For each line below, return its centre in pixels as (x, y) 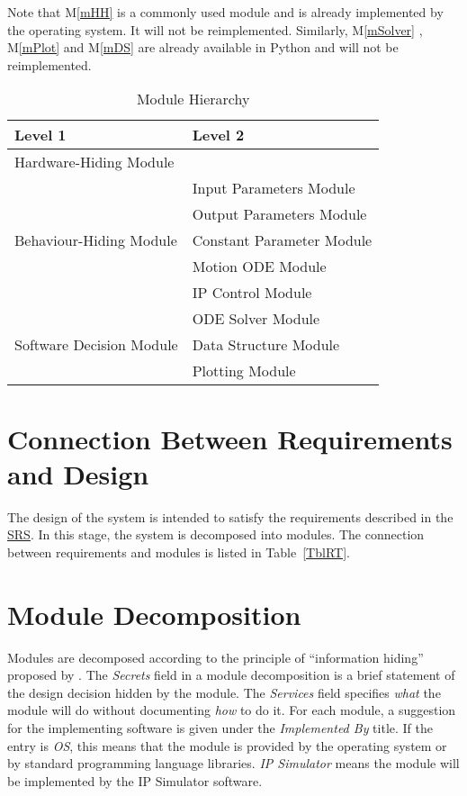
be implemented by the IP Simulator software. (135, 780)
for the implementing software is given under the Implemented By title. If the (220, 727)
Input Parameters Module (274, 188)
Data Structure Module (266, 345)
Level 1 (40, 135)
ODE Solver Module (256, 319)
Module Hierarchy (193, 99)
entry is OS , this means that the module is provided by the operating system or (227, 745)
